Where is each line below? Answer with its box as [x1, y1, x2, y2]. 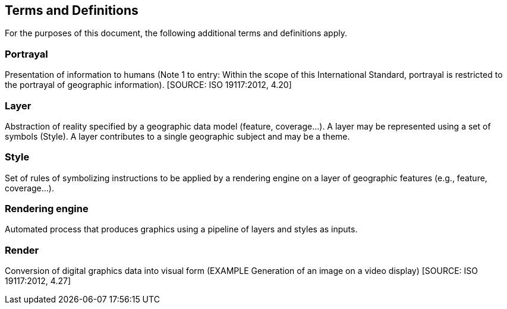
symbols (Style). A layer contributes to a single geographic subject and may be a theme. [5, 131, 350, 141]
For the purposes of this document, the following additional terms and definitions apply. [5, 28, 347, 39]
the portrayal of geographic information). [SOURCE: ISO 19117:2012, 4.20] [5, 80, 292, 90]
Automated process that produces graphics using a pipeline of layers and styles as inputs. [5, 224, 358, 235]
